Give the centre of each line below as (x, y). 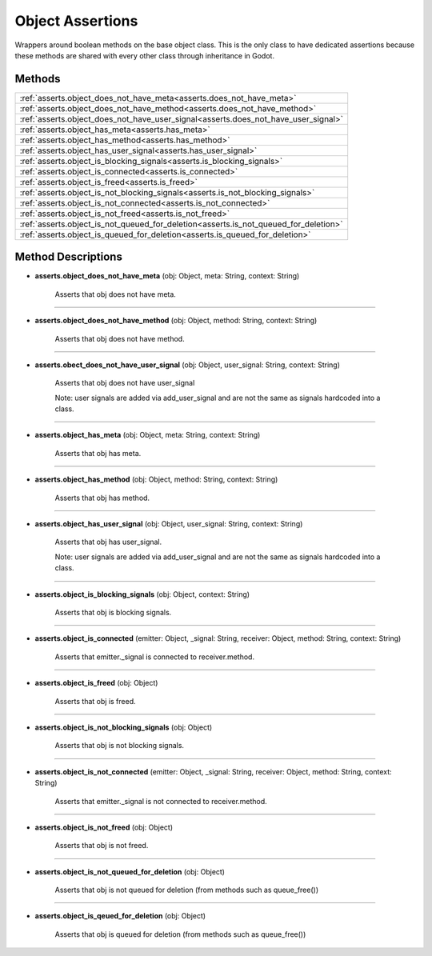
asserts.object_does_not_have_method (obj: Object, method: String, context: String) (176, 321)
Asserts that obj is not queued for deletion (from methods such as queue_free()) (187, 890)
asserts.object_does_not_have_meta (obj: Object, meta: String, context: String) (167, 276)
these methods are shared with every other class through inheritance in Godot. (145, 55)
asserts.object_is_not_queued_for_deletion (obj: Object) (130, 871)
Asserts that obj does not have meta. (115, 294)
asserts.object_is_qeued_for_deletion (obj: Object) (120, 916)
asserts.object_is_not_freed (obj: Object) (104, 827)
